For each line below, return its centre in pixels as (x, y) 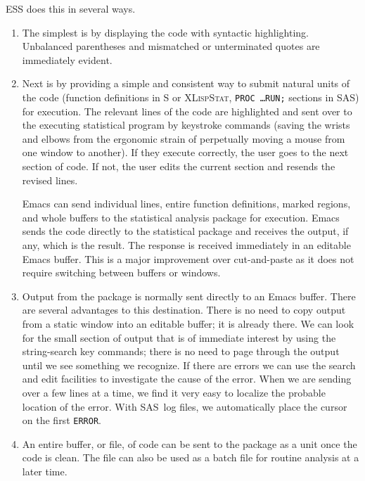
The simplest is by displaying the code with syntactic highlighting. (165, 32)
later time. (45, 471)
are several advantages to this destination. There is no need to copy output (184, 310)
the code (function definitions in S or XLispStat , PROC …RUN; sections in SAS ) (191, 97)
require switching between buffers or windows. (121, 272)
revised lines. (50, 180)
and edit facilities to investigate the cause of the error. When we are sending (187, 379)
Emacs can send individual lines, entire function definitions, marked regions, (186, 204)
